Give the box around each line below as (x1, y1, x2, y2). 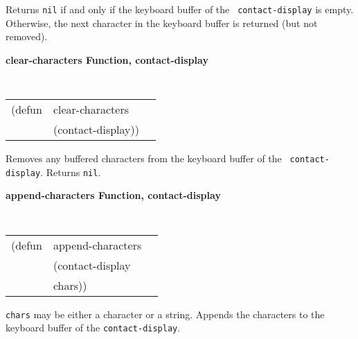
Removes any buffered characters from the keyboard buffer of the (6, 151, 282, 166)
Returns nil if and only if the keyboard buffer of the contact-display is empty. (6, 2, 354, 16)
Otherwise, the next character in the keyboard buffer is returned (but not (6, 15, 318, 30)
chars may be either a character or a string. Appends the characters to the (6, 306, 325, 321)
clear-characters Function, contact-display (6, 52, 208, 67)
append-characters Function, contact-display (6, 188, 221, 202)
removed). (6, 29, 48, 44)
